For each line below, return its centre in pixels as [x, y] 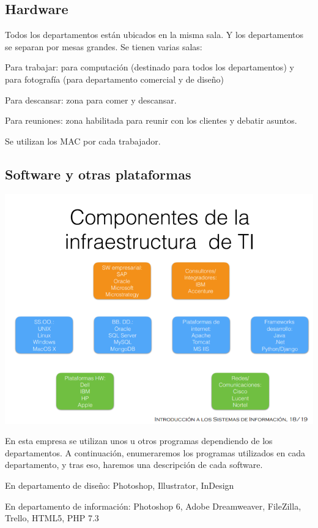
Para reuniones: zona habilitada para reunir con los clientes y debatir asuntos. [151, 120]
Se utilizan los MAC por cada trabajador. [83, 141]
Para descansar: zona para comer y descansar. [91, 100]
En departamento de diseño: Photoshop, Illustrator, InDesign [120, 485]
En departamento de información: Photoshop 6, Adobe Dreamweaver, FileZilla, [153, 506]
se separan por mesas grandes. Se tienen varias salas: [104, 46]
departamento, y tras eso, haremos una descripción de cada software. [134, 465]
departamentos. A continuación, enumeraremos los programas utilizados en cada [155, 452]
